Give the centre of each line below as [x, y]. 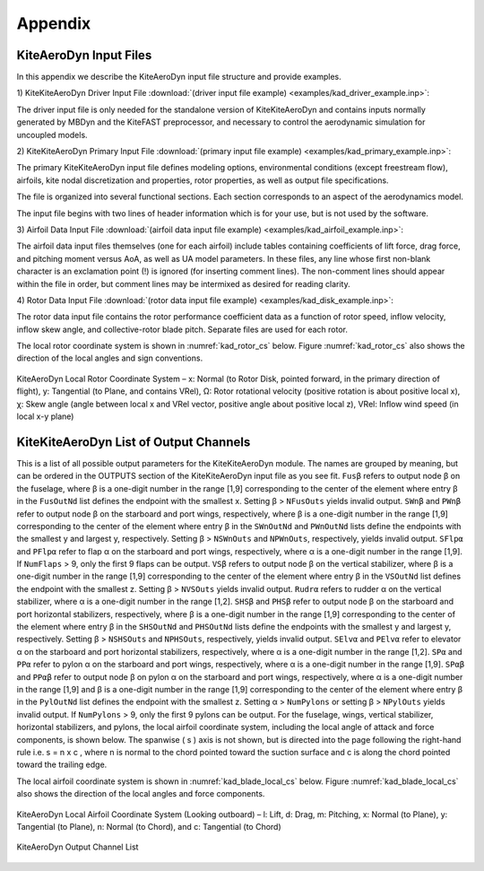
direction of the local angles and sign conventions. [110, 358]
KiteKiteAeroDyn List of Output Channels [134, 442]
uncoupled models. [52, 135]
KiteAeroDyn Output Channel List [78, 847]
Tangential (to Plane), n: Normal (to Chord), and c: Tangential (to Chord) [149, 826]
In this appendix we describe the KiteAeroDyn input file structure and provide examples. [179, 77]
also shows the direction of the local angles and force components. [141, 794]
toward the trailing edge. [62, 765]
